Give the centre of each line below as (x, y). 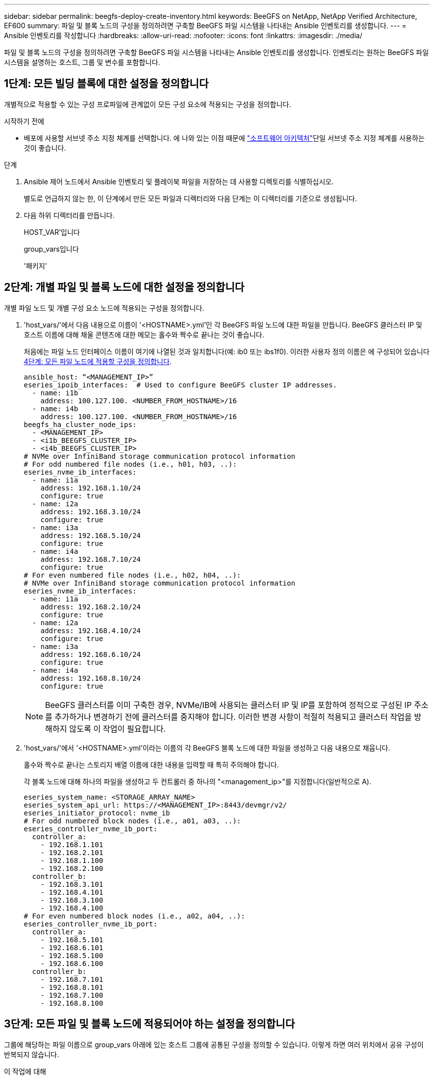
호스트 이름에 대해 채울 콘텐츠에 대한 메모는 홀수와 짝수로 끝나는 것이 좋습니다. (144, 334)
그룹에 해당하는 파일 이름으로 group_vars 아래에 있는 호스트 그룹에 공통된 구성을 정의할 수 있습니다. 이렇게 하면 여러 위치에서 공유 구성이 (214, 1044)
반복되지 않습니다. (32, 1054)
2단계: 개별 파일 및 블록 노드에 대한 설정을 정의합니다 (124, 287)
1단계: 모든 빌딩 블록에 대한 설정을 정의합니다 (106, 84)
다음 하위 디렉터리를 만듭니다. (69, 215)
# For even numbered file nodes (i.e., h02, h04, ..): (133, 575)
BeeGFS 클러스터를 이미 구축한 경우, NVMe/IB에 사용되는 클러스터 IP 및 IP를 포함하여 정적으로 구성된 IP (228, 705)
